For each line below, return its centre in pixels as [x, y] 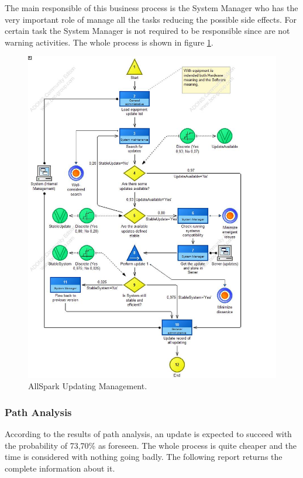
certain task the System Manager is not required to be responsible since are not [147, 31]
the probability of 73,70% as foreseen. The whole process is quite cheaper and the [151, 445]
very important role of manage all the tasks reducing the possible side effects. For [151, 19]
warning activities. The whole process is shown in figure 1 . [109, 42]
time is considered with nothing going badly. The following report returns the [144, 457]
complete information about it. [60, 468]
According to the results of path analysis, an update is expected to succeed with [148, 434]
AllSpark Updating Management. [88, 386]
